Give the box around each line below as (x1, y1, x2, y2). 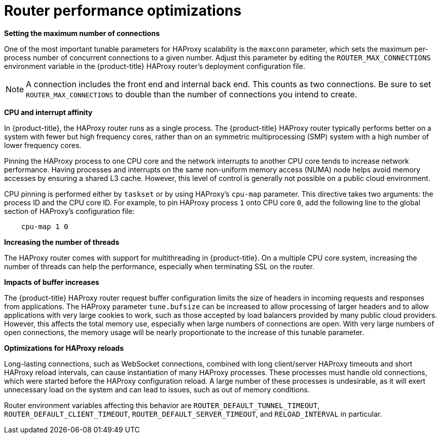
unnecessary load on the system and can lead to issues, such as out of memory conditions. (4, 385, 310, 394)
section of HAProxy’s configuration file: (4, 206, 135, 215)
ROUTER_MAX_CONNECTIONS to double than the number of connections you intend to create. (26, 89, 357, 99)
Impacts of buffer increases (4, 277, 99, 286)
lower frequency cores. (4, 140, 82, 150)
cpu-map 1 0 (21, 222, 68, 231)
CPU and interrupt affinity (4, 107, 93, 117)
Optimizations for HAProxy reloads (4, 343, 124, 352)
